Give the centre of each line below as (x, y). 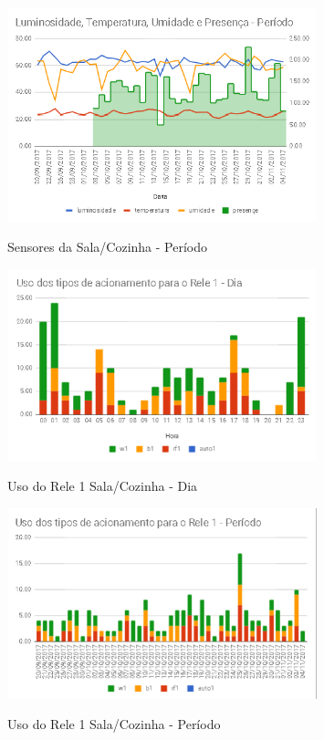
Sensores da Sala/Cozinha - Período (107, 247)
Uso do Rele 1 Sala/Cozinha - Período (114, 724)
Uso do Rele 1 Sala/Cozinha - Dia (103, 486)
